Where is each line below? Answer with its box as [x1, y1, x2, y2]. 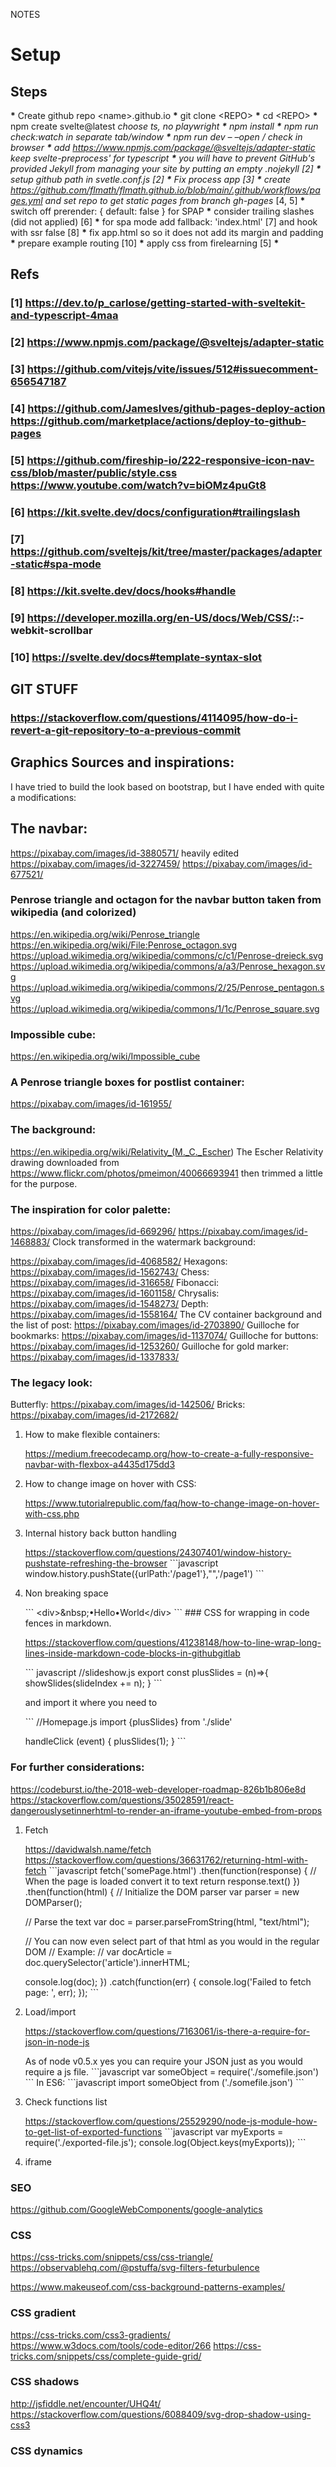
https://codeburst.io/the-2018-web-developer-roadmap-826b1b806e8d [10, 1783, 306, 1795]
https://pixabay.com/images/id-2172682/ [10, 1409, 179, 1421]
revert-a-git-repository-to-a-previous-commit [10, 723, 242, 737]
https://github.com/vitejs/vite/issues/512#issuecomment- [26, 362, 319, 376]
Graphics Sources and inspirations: [10, 754, 235, 771]
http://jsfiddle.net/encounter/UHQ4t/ [10, 2397, 162, 2409]
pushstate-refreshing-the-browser [24, 1557, 168, 1569]
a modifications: [10, 791, 77, 803]
